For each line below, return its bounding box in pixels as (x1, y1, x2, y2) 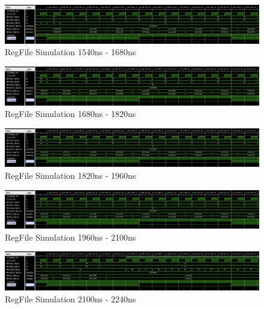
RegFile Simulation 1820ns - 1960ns (5, 169, 136, 181)
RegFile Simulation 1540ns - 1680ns (5, 46, 136, 58)
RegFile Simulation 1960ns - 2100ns (5, 230, 136, 243)
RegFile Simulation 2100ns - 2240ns (5, 292, 136, 305)
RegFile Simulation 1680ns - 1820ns (5, 107, 136, 120)
